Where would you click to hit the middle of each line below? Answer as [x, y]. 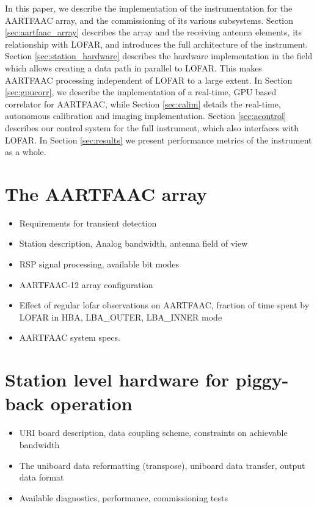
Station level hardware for [117, 379]
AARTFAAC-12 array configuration [86, 284]
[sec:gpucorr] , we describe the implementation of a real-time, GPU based [141, 92]
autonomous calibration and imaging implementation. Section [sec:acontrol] [146, 116]
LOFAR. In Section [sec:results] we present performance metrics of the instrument [158, 140]
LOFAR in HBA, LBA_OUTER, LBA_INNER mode [121, 317]
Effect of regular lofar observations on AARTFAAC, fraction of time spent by [164, 305]
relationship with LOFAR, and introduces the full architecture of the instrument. [157, 44]
